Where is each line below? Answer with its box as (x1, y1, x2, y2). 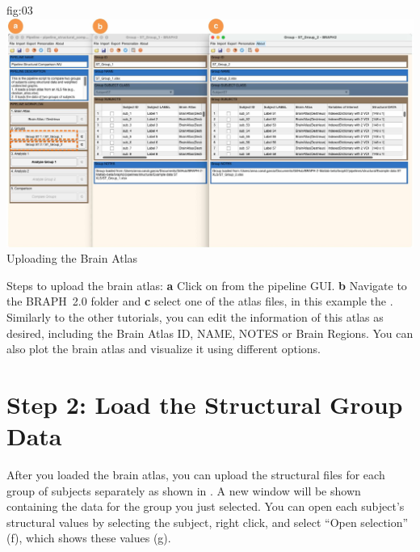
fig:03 (6, 2, 33, 18)
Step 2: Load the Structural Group (6, 387, 403, 420)
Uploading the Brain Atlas (6, 250, 138, 267)
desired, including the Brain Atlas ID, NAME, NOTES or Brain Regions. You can (6, 324, 414, 341)
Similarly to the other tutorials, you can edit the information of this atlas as (6, 308, 384, 325)
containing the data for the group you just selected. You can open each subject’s (6, 498, 405, 515)
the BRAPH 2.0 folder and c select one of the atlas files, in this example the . (6, 293, 393, 310)
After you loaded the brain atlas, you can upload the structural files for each (6, 466, 385, 483)
